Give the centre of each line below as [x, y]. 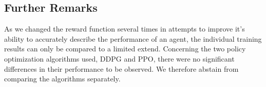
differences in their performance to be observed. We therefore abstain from [121, 68]
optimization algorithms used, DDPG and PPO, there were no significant [119, 58]
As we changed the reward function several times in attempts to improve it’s [125, 29]
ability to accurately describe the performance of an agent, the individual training [133, 38]
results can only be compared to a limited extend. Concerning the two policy [125, 49]
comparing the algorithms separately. [62, 79]
